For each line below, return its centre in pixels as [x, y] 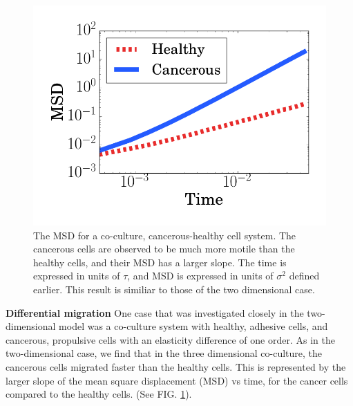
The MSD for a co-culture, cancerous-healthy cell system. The [165, 235]
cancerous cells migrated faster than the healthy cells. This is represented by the [176, 366]
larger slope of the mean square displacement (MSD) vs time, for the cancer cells [177, 380]
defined [304, 276]
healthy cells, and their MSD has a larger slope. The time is [160, 262]
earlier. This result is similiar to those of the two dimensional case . [174, 289]
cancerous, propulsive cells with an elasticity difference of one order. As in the [170, 339]
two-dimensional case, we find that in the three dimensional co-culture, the [164, 353]
